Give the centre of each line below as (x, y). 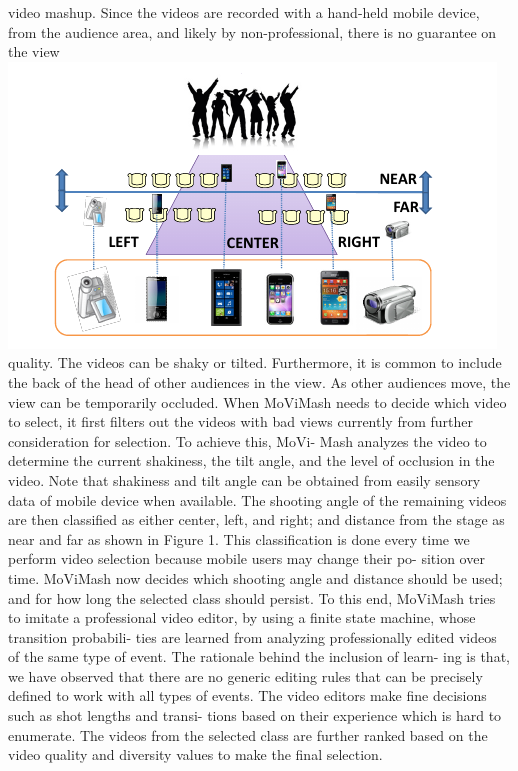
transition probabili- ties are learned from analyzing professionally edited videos (252, 636)
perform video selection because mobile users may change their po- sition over (246, 558)
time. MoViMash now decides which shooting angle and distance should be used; (255, 577)
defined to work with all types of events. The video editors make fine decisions (247, 695)
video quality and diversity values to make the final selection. (195, 754)
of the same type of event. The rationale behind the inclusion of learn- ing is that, (259, 656)
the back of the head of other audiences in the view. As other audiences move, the (259, 381)
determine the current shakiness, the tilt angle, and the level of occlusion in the (251, 460)
